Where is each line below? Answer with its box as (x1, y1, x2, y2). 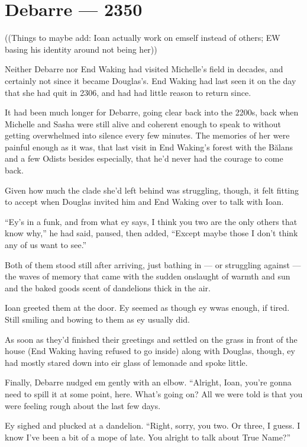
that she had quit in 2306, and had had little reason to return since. (5, 86, 251, 98)
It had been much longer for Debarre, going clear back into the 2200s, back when (5, 106, 299, 118)
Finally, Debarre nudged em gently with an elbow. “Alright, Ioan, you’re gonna (5, 376, 292, 388)
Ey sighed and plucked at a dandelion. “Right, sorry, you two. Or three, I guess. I (5, 419, 300, 432)
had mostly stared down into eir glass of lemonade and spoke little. (5, 356, 248, 368)
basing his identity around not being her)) (5, 43, 157, 55)
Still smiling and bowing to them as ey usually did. (5, 313, 190, 325)
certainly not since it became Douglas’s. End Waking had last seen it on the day (5, 74, 296, 86)
